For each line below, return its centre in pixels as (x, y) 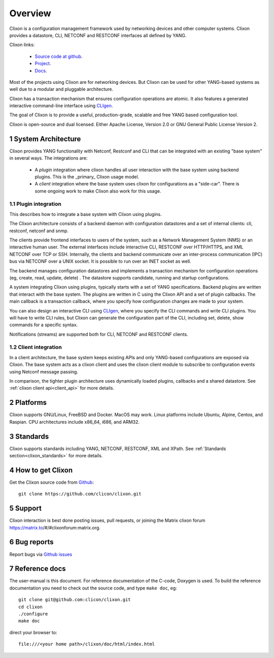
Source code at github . (59, 56)
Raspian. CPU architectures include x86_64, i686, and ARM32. (74, 422)
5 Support (25, 508)
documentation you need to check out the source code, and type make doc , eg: (93, 588)
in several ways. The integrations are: (48, 158)
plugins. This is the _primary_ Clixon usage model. (87, 177)
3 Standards (29, 436)
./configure (33, 614)
